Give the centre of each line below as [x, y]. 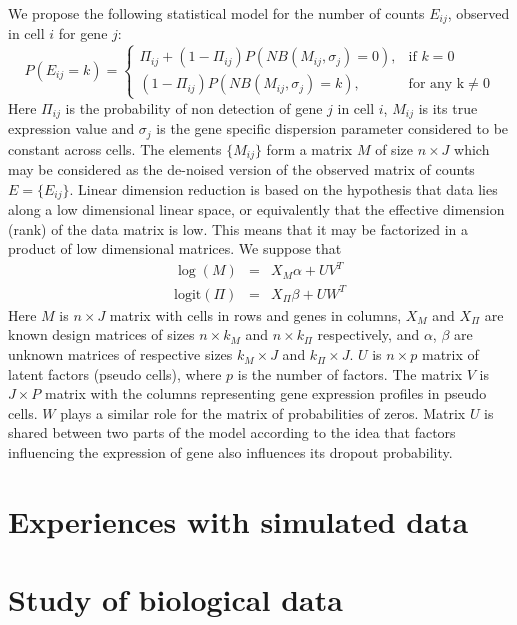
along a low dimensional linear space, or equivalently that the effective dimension [256, 209]
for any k [436, 84]
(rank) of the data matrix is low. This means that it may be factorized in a [238, 228]
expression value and [71, 128]
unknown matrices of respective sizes [120, 354]
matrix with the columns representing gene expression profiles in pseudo [266, 393]
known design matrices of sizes [101, 334]
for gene [83, 33]
